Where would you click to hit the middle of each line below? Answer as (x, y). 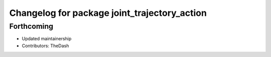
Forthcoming (31, 26)
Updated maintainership (47, 39)
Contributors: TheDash (45, 46)
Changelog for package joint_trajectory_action (108, 13)
